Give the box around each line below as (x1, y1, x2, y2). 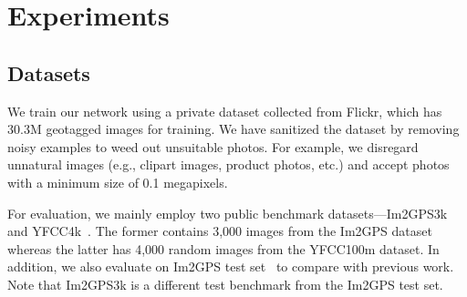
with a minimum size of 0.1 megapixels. (7, 172, 228, 191)
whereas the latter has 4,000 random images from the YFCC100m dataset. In (7, 239, 440, 258)
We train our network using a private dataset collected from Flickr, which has (7, 101, 442, 120)
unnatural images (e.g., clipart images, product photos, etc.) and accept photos (7, 155, 450, 174)
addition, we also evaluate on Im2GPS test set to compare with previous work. (7, 257, 454, 276)
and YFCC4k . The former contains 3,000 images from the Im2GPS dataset (7, 221, 432, 241)
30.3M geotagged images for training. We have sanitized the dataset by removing (7, 119, 460, 138)
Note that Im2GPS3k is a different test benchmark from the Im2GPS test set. (7, 274, 443, 293)
